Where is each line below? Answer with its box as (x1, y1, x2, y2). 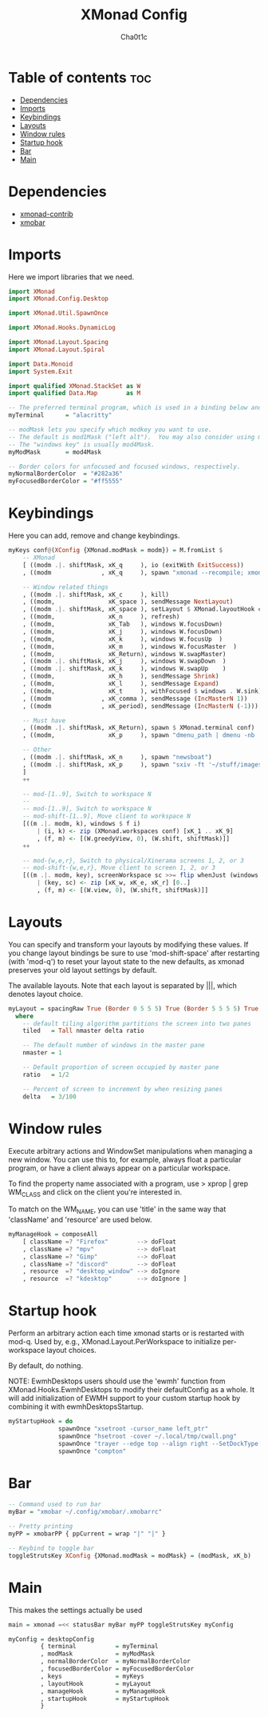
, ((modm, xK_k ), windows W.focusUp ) (22, 634, 223, 643)
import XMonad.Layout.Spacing (8, 338, 109, 346)
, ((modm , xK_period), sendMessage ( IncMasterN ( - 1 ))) (22, 702, 259, 710)
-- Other (22, 746, 52, 754)
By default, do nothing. (8, 1361, 84, 1371)
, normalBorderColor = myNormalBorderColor (40, 1658, 191, 1666)
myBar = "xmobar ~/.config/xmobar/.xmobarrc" (8, 1508, 162, 1516)
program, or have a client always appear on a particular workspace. (8, 1163, 231, 1173)
